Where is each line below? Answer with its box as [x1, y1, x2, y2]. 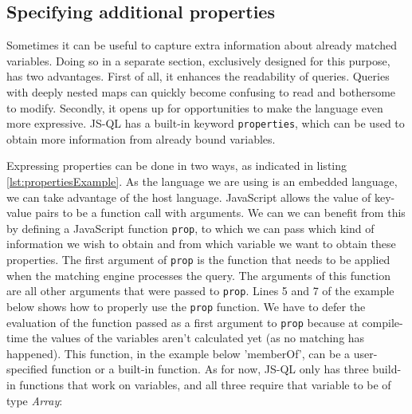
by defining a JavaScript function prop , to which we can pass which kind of [6, 219, 375, 236]
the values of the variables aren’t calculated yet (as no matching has [31, 329, 365, 346]
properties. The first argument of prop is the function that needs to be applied [6, 251, 390, 268]
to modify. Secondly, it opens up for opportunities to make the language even [6, 99, 383, 116]
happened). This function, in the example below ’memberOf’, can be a [6, 345, 351, 361]
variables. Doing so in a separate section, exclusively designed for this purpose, [6, 52, 390, 69]
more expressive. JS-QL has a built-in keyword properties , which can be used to [6, 115, 405, 132]
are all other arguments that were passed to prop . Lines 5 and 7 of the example [6, 282, 394, 299]
